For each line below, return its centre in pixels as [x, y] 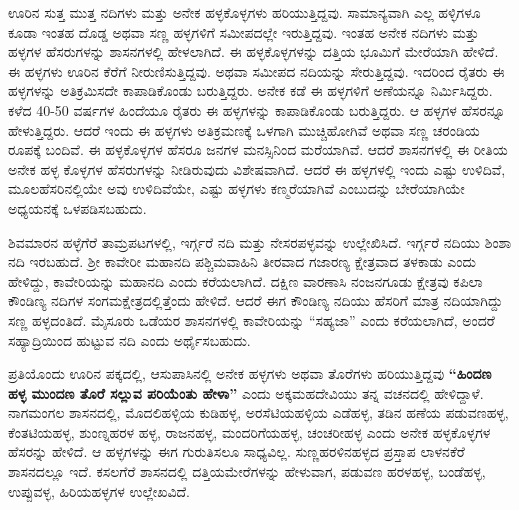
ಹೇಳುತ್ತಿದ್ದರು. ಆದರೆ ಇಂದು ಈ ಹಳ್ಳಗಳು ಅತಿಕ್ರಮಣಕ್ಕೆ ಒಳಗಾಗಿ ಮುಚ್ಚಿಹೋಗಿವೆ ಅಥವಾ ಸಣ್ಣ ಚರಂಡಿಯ [244, 129]
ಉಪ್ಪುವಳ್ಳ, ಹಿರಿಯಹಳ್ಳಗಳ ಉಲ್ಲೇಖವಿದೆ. [99, 490]
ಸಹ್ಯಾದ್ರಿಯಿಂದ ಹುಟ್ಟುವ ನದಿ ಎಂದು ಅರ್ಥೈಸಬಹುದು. [129, 339]
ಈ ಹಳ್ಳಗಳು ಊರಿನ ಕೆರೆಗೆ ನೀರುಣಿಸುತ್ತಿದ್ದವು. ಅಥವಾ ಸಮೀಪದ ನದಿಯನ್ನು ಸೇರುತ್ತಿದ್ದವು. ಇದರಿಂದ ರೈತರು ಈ [256, 70]
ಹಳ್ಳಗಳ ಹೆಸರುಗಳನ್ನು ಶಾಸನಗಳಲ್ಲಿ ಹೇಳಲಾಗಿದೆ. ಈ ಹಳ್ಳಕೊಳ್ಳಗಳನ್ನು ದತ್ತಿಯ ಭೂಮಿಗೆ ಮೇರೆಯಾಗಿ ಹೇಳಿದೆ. [253, 51]
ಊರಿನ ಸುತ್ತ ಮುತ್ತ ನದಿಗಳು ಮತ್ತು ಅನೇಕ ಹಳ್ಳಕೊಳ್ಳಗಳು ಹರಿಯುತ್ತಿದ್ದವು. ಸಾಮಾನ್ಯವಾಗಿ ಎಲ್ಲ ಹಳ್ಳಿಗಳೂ [244, 12]
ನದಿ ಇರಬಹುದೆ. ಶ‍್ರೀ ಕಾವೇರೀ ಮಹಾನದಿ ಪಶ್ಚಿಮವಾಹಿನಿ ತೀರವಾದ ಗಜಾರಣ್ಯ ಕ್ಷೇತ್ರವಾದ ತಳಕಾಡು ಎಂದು [242, 261]
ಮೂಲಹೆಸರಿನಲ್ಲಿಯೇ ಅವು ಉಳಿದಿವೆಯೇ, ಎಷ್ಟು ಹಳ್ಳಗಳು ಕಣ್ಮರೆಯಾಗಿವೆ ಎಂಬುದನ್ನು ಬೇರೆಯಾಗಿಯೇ [236, 188]
